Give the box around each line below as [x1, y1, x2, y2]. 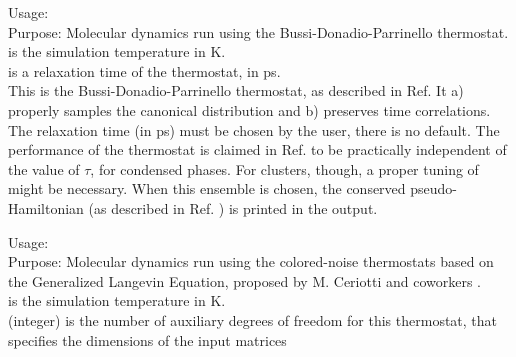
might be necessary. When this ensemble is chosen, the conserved [8, 178, 406, 199]
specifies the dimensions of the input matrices [8, 329, 287, 350]
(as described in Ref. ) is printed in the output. [88, 197, 378, 218]
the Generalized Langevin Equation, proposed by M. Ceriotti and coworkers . [8, 270, 481, 291]
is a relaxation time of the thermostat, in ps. [8, 60, 281, 81]
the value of [8, 158, 80, 179]
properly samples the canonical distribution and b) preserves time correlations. [8, 99, 491, 120]
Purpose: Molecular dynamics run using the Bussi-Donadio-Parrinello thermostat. [8, 21, 509, 42]
